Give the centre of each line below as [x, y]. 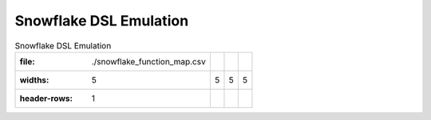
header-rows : [46, 98]
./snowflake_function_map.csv [149, 61]
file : [27, 61]
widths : [34, 79]
